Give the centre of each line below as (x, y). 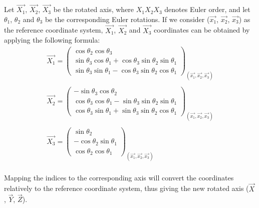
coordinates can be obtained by (202, 30)
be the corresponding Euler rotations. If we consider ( (127, 19)
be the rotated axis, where (94, 9)
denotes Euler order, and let (207, 9)
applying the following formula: (52, 40)
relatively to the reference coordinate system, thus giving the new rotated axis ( (126, 188)
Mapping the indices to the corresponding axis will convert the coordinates (119, 177)
